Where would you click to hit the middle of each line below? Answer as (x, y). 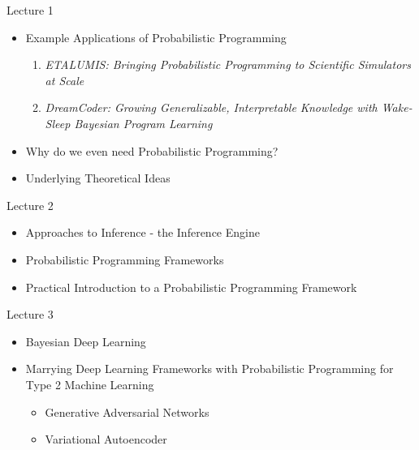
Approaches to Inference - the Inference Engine (143, 232)
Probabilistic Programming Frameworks (125, 259)
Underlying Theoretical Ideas (98, 178)
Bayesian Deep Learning (86, 341)
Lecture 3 (30, 314)
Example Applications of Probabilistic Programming (156, 37)
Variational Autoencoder (106, 439)
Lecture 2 (30, 205)
